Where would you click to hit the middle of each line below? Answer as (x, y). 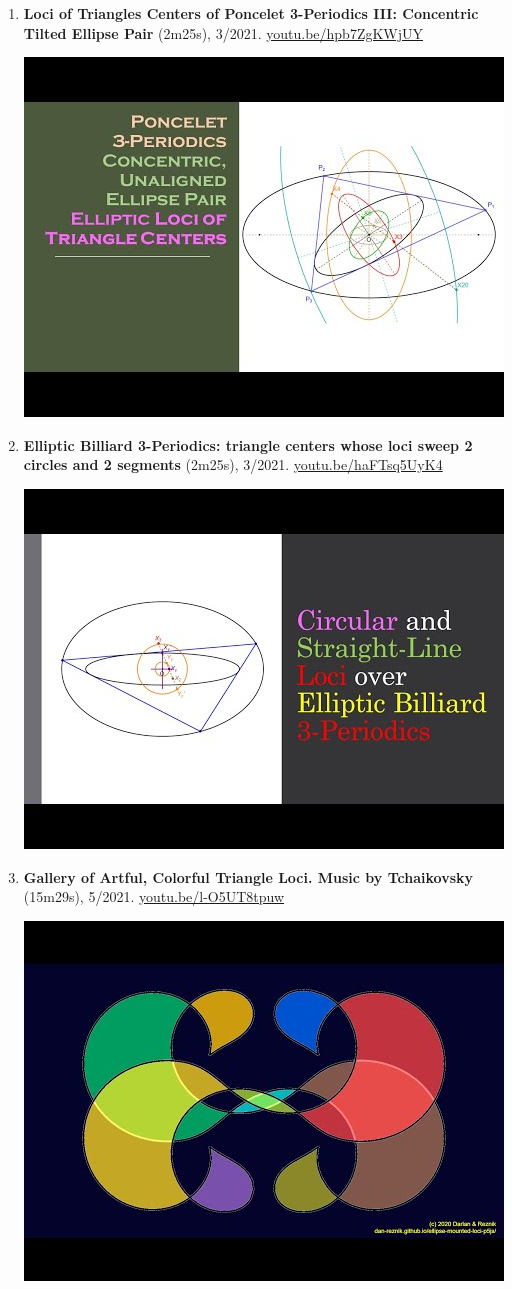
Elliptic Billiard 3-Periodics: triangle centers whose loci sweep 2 (248, 444)
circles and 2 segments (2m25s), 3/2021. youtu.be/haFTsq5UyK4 (233, 464)
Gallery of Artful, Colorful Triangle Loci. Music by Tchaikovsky (248, 876)
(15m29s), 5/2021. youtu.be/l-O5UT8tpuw (154, 896)
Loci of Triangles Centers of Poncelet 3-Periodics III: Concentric (251, 13)
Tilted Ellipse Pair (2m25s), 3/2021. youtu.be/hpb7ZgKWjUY (223, 32)
